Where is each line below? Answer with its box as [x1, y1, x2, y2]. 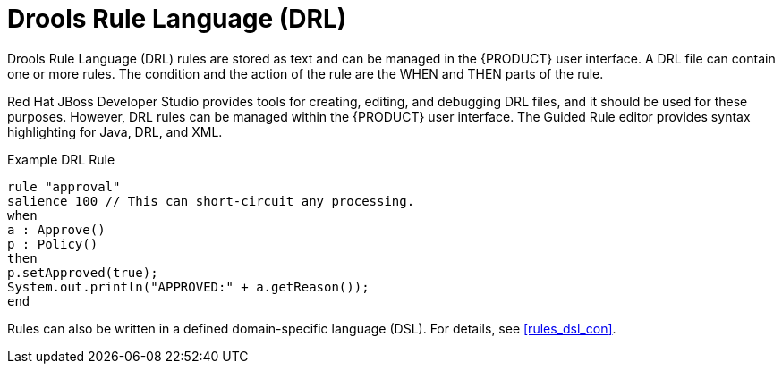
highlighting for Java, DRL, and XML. [7, 123, 223, 139]
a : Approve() [7, 222, 106, 237]
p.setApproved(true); [7, 265, 158, 280]
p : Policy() [7, 236, 98, 251]
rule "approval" [7, 179, 121, 194]
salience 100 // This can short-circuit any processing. [7, 193, 415, 208]
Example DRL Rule [7, 151, 115, 167]
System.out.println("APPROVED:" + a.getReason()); [7, 279, 370, 294]
